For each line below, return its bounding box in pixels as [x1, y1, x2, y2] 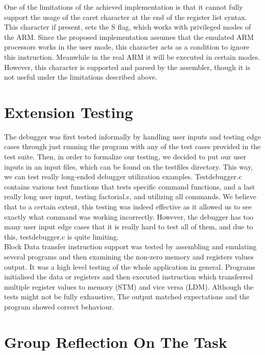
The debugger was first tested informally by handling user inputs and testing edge [4, 131, 261, 141]
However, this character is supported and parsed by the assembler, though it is [4, 61, 251, 72]
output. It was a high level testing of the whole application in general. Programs [4, 261, 255, 272]
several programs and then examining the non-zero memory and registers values [4, 251, 254, 262]
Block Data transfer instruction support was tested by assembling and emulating [4, 241, 257, 252]
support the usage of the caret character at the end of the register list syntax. [4, 11, 247, 22]
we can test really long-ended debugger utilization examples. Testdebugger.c [4, 171, 242, 182]
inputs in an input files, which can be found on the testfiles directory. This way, [4, 161, 253, 172]
